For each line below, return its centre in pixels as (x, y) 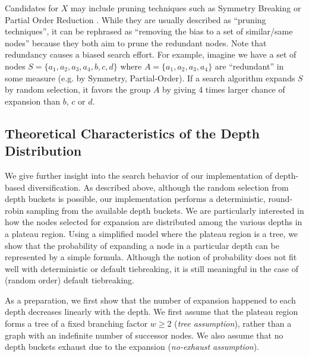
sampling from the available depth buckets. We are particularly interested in (165, 210)
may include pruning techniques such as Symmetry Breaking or (186, 8)
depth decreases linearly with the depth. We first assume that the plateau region (152, 312)
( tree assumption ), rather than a (233, 323)
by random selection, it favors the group (78, 89)
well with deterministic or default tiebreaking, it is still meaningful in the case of (152, 268)
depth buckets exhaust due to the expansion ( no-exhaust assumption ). (132, 347)
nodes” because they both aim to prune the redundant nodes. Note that (136, 42)
